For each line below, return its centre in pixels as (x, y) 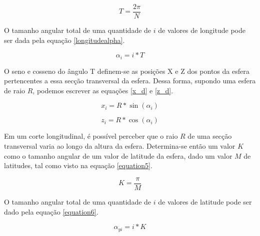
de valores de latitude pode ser (205, 201)
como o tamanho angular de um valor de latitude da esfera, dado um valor (118, 155)
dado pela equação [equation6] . (51, 211)
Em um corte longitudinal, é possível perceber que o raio (91, 136)
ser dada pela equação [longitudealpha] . (64, 40)
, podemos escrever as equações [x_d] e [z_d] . (103, 90)
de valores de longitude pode (202, 30)
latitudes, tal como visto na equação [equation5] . (78, 165)
